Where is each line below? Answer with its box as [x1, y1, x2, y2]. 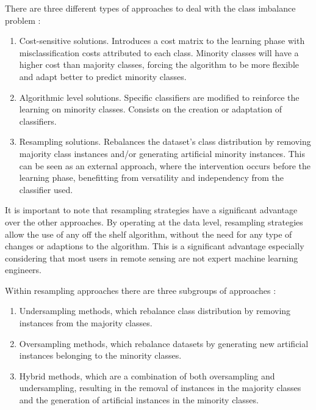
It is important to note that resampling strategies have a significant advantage [5, 203, 298, 216]
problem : [5, 13, 41, 26]
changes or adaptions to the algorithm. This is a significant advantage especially [5, 240, 304, 252]
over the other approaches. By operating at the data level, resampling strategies [5, 215, 303, 228]
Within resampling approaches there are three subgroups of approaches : [5, 284, 276, 296]
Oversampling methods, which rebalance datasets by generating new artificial [19, 337, 309, 350]
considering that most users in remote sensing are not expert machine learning [5, 251, 298, 264]
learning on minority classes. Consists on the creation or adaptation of [19, 103, 282, 115]
